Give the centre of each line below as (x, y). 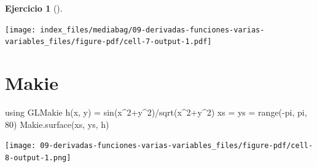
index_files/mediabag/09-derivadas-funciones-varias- (152, 30)
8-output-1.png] (38, 158)
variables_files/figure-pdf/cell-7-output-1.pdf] (108, 42)
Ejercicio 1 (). (34, 8)
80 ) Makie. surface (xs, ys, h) (57, 124)
